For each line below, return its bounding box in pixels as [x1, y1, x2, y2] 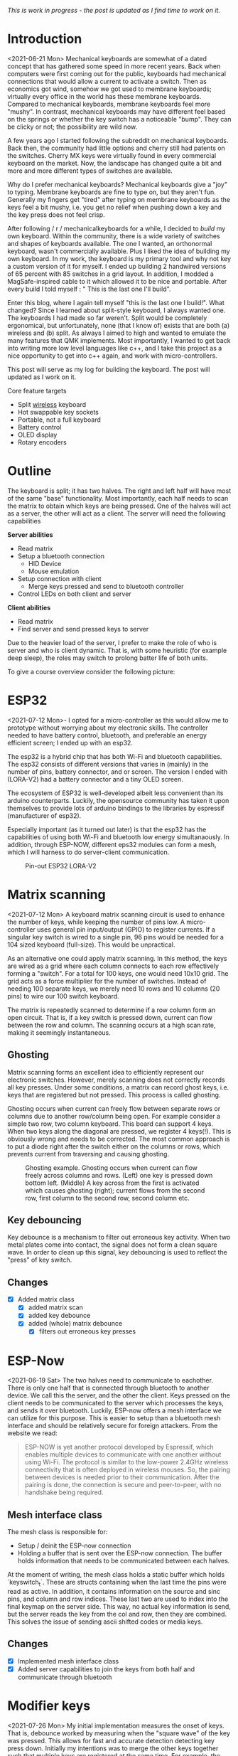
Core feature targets [7, 386, 67, 395]
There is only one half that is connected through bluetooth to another [7, 1383, 210, 1393]
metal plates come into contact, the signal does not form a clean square [7, 1240, 218, 1249]
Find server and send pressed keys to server [17, 624, 149, 633]
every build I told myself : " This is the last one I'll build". [7, 284, 171, 293]
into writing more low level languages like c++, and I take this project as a [7, 344, 222, 352]
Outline [7, 463, 52, 479]
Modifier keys [7, 1698, 91, 1714]
